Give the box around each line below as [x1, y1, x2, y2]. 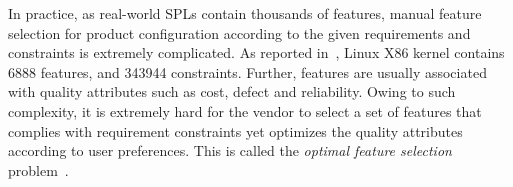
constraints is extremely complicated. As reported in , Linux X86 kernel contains [8, 42, 505, 63]
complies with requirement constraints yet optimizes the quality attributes [8, 120, 463, 141]
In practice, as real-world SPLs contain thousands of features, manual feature [8, 3, 482, 23]
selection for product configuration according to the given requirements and [8, 22, 471, 43]
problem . [8, 159, 69, 180]
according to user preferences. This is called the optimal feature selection [8, 140, 452, 161]
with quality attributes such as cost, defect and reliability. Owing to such [8, 81, 456, 102]
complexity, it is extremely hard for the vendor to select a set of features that [8, 100, 482, 121]
